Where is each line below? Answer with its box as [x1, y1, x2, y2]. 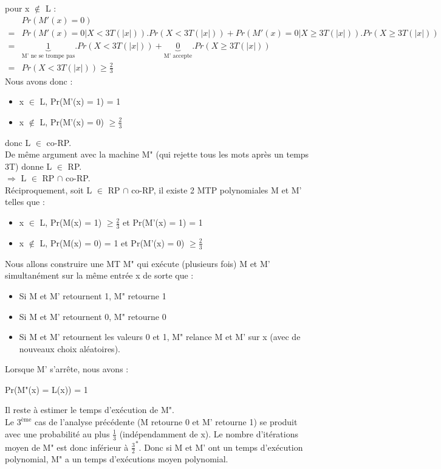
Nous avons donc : [5, 74, 73, 87]
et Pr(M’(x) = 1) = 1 [123, 216, 203, 229]
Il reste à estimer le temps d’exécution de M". [5, 403, 174, 416]
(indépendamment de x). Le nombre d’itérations [119, 427, 299, 440]
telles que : [5, 195, 45, 208]
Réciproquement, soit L [5, 183, 92, 196]
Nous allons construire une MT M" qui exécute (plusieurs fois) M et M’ [5, 257, 270, 269]
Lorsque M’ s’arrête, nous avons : [5, 363, 129, 375]
